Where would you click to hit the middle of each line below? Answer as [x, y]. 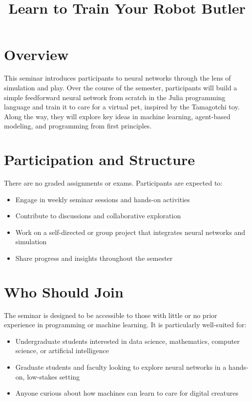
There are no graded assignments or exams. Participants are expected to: [113, 183]
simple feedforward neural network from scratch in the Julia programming [115, 97]
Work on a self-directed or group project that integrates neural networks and [130, 232]
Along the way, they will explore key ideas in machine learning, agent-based [117, 116]
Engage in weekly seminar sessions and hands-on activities [103, 199]
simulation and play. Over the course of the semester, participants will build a [121, 87]
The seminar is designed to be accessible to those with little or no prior [111, 315]
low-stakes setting [53, 376]
